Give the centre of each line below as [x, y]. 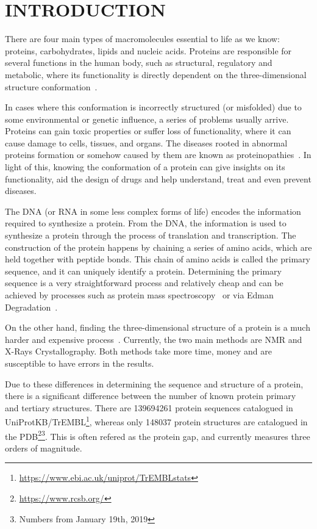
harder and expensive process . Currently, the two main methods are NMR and [154, 339]
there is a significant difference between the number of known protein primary [151, 396]
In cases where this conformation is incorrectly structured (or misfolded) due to [153, 107]
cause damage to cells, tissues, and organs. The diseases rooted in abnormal [146, 142]
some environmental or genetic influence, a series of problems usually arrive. [147, 119]
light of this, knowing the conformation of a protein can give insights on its [145, 167]
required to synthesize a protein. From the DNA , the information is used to [146, 223]
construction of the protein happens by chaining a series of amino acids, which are [158, 247]
